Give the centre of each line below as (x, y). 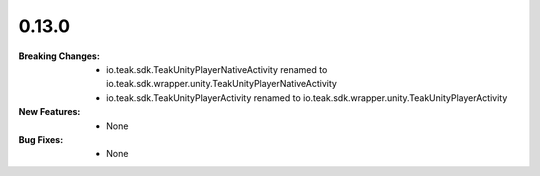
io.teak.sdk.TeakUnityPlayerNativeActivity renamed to (217, 69)
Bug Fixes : (41, 139)
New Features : (49, 112)
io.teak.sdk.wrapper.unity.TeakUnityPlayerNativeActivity (221, 84)
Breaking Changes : (59, 56)
